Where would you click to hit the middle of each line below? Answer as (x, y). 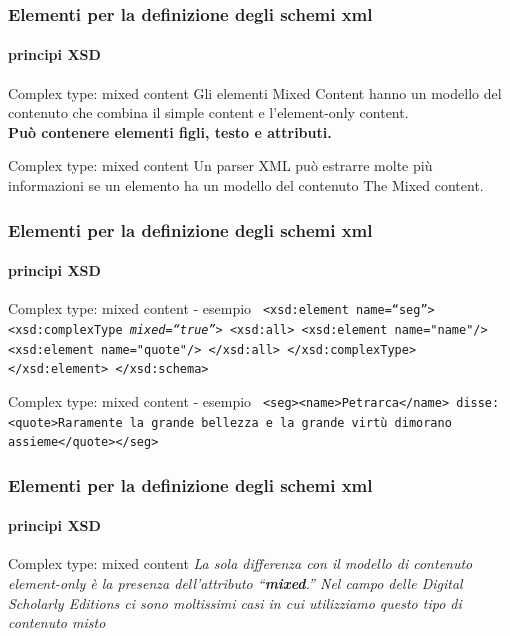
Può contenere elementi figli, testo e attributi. (170, 131)
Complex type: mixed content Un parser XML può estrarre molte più (220, 165)
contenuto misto (57, 622)
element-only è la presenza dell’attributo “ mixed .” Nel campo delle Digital (235, 583)
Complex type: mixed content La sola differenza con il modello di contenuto (240, 563)
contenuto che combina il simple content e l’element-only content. (208, 112)
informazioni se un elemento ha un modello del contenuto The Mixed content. (246, 185)
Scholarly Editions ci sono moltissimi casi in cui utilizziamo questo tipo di (235, 602)
